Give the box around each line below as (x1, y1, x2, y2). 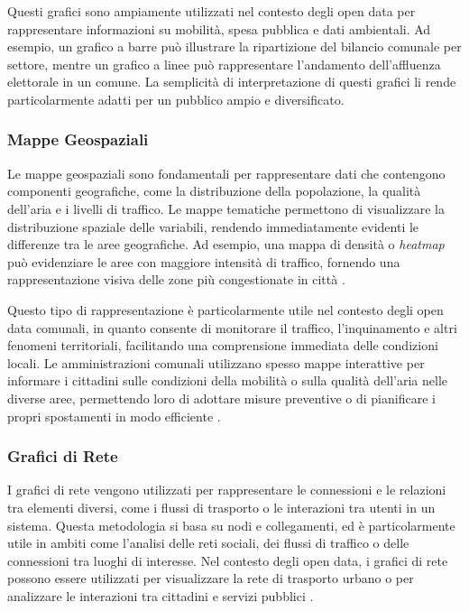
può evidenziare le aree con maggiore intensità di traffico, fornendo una (7, 252, 400, 271)
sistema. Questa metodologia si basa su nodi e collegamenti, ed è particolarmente (7, 515, 455, 534)
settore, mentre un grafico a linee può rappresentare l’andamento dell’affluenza (7, 54, 441, 73)
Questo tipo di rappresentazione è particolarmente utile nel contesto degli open (7, 300, 444, 319)
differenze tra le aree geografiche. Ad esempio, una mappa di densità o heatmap (7, 235, 445, 254)
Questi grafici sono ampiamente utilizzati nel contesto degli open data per (7, 2, 416, 20)
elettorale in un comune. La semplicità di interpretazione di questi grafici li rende (7, 72, 456, 91)
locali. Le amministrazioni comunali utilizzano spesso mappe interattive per (7, 353, 425, 372)
